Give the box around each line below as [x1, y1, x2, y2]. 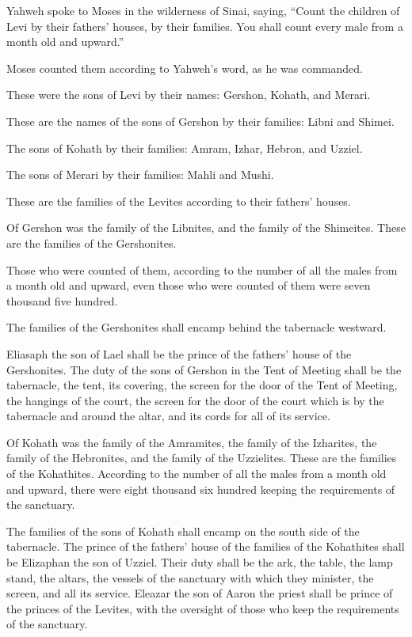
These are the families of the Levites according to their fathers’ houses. [6, 192, 351, 209]
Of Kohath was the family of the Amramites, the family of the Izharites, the [6, 434, 377, 450]
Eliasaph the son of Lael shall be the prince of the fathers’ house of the [6, 345, 352, 362]
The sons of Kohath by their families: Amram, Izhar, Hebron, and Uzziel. [6, 139, 363, 156]
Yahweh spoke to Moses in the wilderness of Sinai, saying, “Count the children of [6, 2, 400, 18]
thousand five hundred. [6, 292, 118, 309]
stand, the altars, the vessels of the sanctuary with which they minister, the [6, 569, 374, 586]
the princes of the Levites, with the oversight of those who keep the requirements [6, 600, 399, 616]
